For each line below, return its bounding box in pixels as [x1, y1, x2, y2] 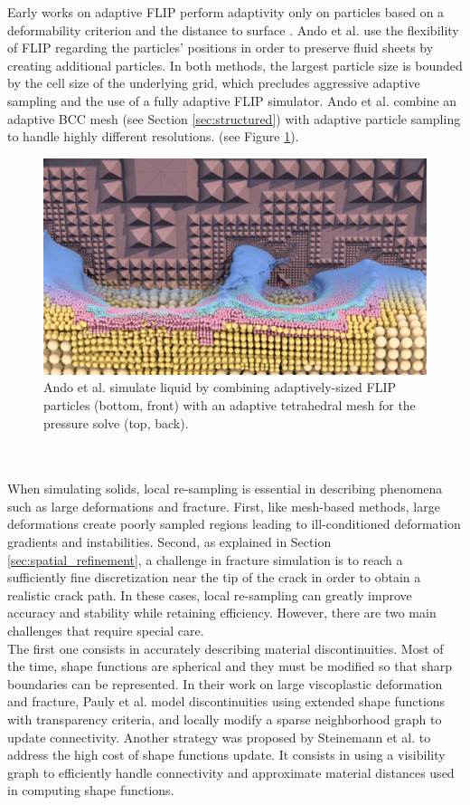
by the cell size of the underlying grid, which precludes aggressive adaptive [7, 73, 420, 92]
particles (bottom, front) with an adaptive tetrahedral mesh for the [43, 395, 416, 414]
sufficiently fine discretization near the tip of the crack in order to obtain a [7, 568, 421, 587]
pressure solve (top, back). [43, 413, 189, 432]
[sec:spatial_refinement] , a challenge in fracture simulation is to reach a [7, 550, 403, 569]
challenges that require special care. [7, 621, 204, 640]
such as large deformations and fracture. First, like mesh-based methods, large [7, 496, 440, 515]
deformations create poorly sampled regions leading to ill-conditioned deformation [7, 514, 461, 533]
